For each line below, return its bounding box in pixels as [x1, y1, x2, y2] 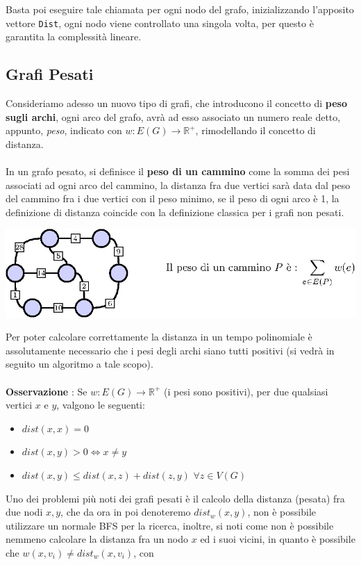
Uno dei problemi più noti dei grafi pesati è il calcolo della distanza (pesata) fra [6, 491, 345, 505]
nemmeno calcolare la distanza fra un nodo [6, 532, 189, 546]
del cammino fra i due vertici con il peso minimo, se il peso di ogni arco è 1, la [6, 191, 339, 206]
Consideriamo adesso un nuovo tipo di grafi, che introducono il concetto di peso [6, 96, 347, 110]
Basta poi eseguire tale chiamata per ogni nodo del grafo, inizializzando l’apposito [6, 2, 354, 16]
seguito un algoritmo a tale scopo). [6, 357, 153, 371]
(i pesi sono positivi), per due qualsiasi [163, 384, 328, 398]
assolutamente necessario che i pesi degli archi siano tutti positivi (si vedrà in [6, 343, 335, 357]
